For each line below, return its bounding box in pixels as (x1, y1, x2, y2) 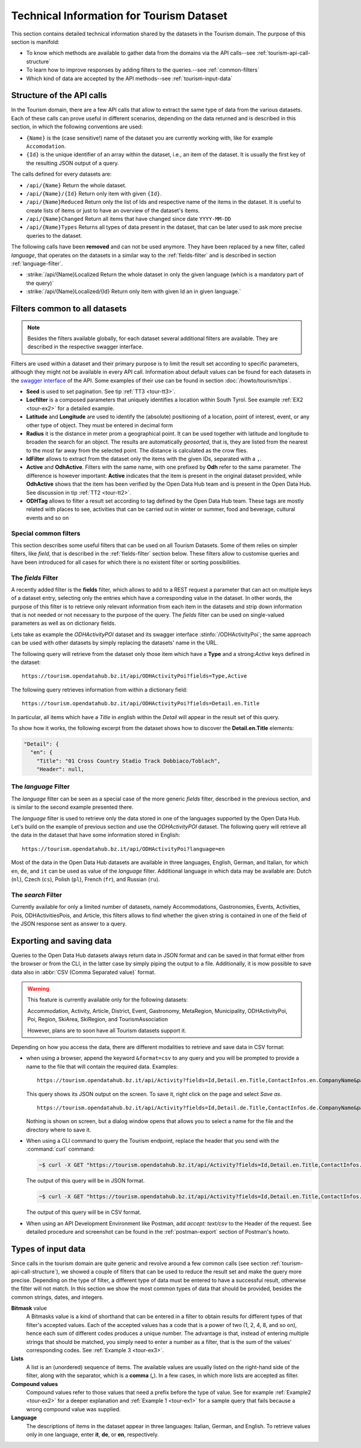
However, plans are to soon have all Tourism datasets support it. (27, 1027, 187, 1034)
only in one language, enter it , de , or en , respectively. (26, 1431, 159, 1438)
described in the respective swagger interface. (27, 343, 144, 350)
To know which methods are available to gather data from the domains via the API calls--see (26, 49, 256, 57)
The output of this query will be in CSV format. (26, 1208, 141, 1216)
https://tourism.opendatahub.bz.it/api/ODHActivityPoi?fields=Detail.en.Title (22, 700, 260, 707)
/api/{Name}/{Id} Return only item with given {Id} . (26, 190, 162, 197)
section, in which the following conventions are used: (11, 123, 143, 131)
